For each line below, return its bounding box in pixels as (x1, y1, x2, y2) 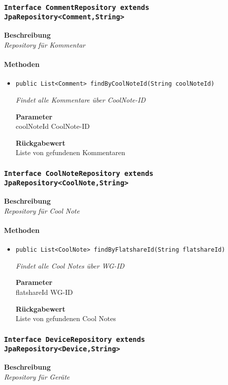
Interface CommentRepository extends (4, 3, 150, 11)
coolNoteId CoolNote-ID (15, 121, 90, 131)
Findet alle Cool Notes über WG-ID (15, 260, 124, 271)
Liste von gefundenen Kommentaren (15, 147, 125, 158)
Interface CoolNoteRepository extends (4, 169, 154, 177)
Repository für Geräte (4, 371, 70, 382)
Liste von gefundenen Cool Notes (15, 313, 116, 324)
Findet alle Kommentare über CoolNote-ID (15, 94, 146, 105)
